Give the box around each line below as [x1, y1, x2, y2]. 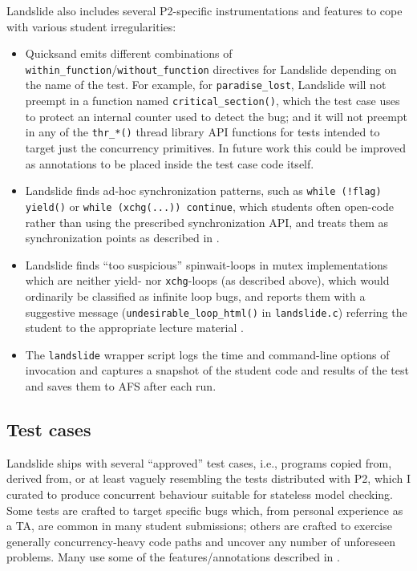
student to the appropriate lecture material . [25, 319, 244, 336]
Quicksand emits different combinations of [25, 45, 233, 62]
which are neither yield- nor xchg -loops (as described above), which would [25, 272, 390, 289]
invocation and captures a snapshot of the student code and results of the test [25, 362, 409, 379]
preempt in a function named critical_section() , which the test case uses [25, 92, 400, 109]
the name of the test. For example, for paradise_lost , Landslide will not [25, 76, 387, 93]
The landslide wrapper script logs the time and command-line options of [25, 346, 390, 362]
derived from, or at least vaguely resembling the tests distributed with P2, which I [6, 470, 411, 487]
